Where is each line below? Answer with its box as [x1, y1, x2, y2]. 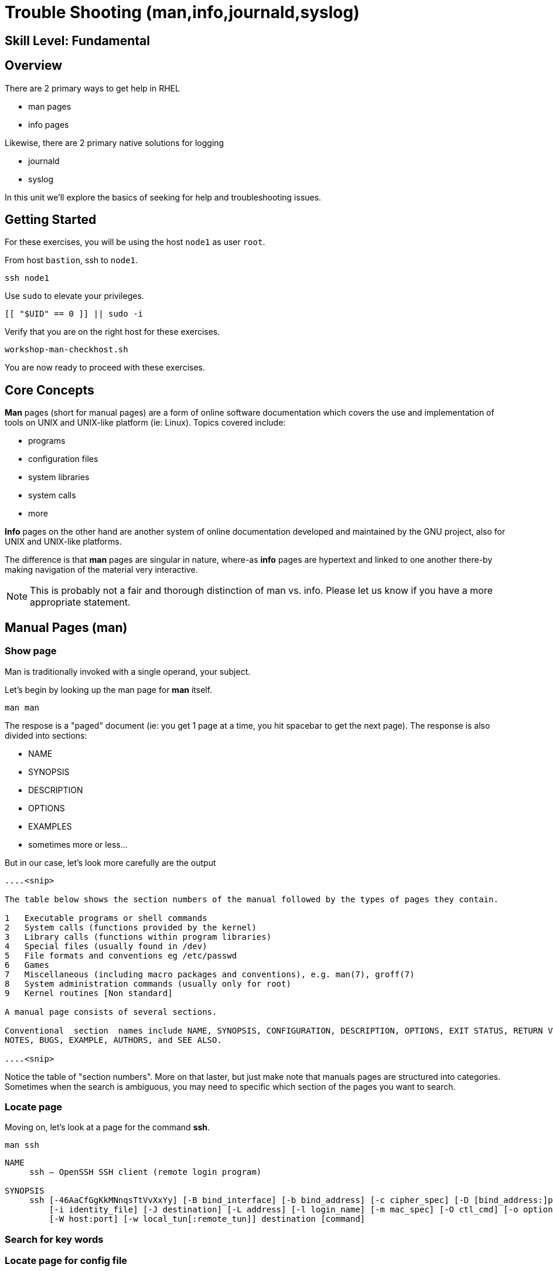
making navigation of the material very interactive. [5, 565, 198, 575]
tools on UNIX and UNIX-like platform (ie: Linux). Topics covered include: [5, 417, 286, 428]
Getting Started [5, 212, 97, 227]
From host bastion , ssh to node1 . [5, 255, 138, 266]
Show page [5, 645, 57, 657]
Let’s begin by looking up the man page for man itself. [5, 684, 213, 695]
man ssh [5, 1140, 40, 1150]
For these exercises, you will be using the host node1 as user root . [5, 237, 265, 247]
